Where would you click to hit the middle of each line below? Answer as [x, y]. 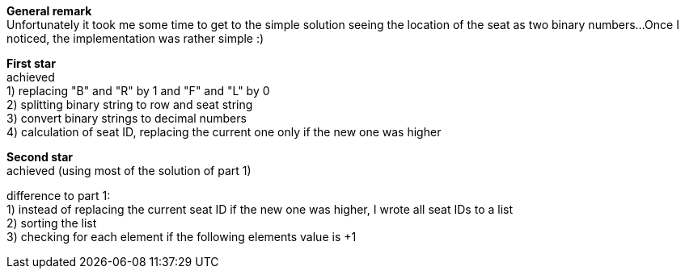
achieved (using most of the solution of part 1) [129, 171]
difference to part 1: [59, 196]
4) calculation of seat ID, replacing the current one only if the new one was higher [224, 132]
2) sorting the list [52, 223]
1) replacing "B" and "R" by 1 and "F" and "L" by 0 [138, 91]
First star [31, 63]
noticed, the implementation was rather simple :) [135, 38]
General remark [49, 11]
